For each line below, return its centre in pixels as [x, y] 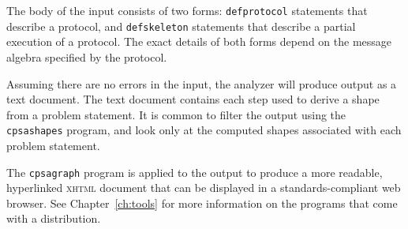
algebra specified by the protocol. [87, 56]
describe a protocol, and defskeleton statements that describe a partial [181, 26]
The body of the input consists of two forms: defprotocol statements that [187, 10]
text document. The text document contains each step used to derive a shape [193, 99]
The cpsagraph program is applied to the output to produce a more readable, [195, 172]
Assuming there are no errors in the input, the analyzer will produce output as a [202, 83]
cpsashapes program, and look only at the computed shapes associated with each [204, 130]
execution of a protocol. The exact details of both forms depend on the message [199, 41]
